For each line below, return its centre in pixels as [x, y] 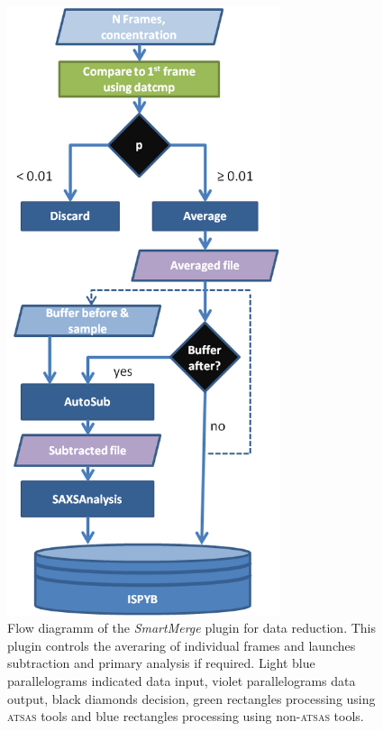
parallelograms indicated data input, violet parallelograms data [182, 680]
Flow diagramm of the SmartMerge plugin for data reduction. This [191, 628]
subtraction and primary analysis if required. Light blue [161, 663]
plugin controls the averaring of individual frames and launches [182, 645]
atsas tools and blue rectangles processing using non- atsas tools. [186, 716]
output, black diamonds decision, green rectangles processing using [191, 698]
